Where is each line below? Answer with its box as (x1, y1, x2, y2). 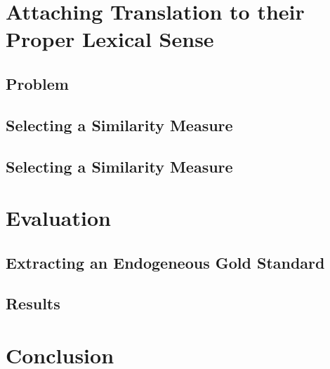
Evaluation (6, 203, 111, 232)
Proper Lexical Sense (6, 25, 214, 53)
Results (6, 293, 60, 314)
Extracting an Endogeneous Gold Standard (6, 251, 325, 273)
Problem (6, 72, 69, 94)
